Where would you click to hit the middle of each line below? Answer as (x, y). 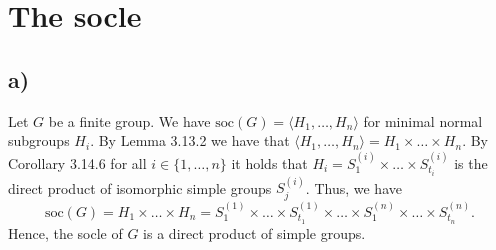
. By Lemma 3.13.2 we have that (190, 140)
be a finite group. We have (129, 120)
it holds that (269, 162)
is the (471, 162)
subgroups (39, 140)
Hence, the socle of (65, 232)
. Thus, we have (353, 187)
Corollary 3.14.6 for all (77, 162)
